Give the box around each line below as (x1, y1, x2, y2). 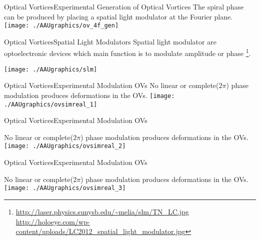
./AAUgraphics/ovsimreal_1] (4, 100, 97, 108)
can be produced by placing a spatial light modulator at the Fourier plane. (4, 11, 233, 21)
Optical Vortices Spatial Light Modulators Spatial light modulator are (4, 36, 216, 46)
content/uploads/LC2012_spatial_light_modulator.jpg (15, 226, 185, 236)
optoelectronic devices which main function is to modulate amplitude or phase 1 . (4, 46, 251, 58)
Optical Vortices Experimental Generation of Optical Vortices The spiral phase (4, 1, 244, 11)
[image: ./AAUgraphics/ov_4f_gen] (4, 22, 119, 29)
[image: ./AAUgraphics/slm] (4, 65, 97, 73)
